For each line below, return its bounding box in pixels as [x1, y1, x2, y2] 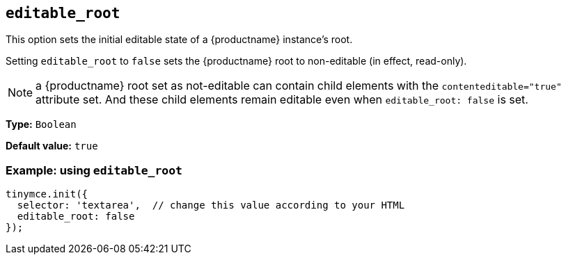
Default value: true [6, 140, 98, 152]
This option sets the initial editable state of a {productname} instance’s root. [6, 33, 353, 46]
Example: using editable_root [6, 163, 182, 177]
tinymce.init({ [6, 188, 88, 200]
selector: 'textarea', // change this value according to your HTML [17, 200, 405, 211]
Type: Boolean [6, 118, 77, 131]
